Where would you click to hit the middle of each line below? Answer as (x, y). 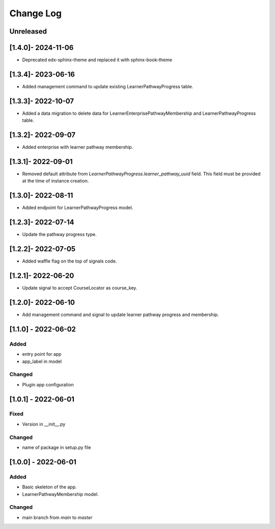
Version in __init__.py (44, 424)
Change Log (36, 13)
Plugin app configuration (48, 384)
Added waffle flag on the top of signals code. (70, 261)
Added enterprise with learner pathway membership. (78, 147)
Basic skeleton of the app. (49, 487)
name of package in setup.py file (57, 447)
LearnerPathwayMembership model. (60, 494)
